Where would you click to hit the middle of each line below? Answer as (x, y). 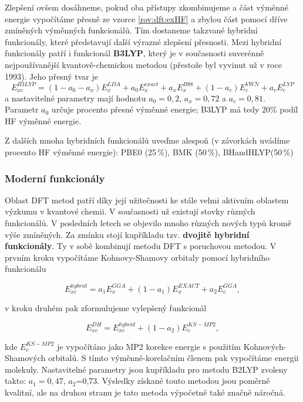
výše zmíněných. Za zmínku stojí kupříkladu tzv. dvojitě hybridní (127, 234)
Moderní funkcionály (55, 178)
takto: (16, 381)
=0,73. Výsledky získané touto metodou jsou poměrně (173, 381)
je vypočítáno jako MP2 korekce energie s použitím (149, 346)
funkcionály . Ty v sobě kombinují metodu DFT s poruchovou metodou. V (141, 246)
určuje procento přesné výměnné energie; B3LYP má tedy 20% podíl (175, 109)
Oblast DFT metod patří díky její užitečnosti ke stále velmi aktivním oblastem (147, 200)
